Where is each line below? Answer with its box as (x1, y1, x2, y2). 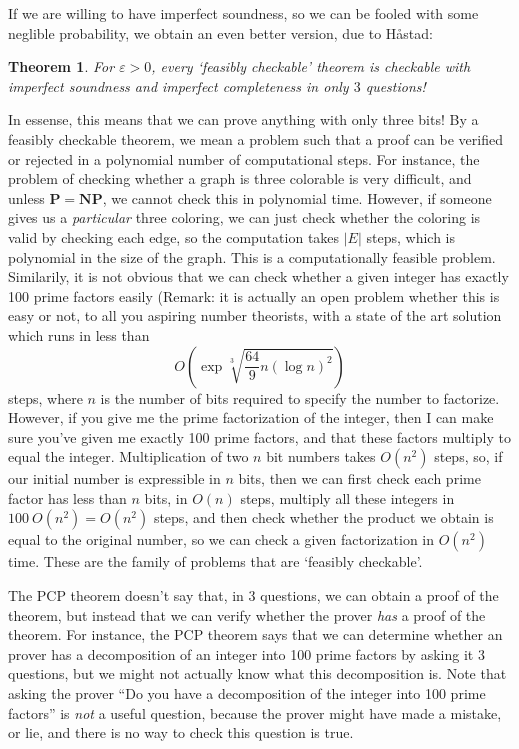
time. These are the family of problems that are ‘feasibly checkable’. (8, 551, 423, 572)
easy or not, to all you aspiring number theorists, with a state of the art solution (8, 305, 502, 326)
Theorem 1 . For (8, 56, 115, 77)
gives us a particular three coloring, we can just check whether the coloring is (8, 207, 481, 228)
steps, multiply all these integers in (240, 487, 455, 508)
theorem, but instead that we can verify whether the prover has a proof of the (8, 604, 486, 625)
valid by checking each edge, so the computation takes (8, 226, 340, 247)
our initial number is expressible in (8, 468, 221, 489)
